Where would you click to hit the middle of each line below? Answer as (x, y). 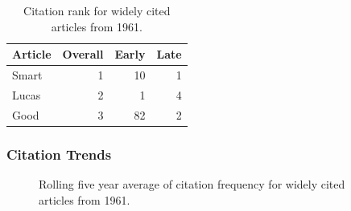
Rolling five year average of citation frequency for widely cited (192, 184)
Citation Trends (59, 154)
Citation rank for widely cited (97, 10)
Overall (83, 54)
